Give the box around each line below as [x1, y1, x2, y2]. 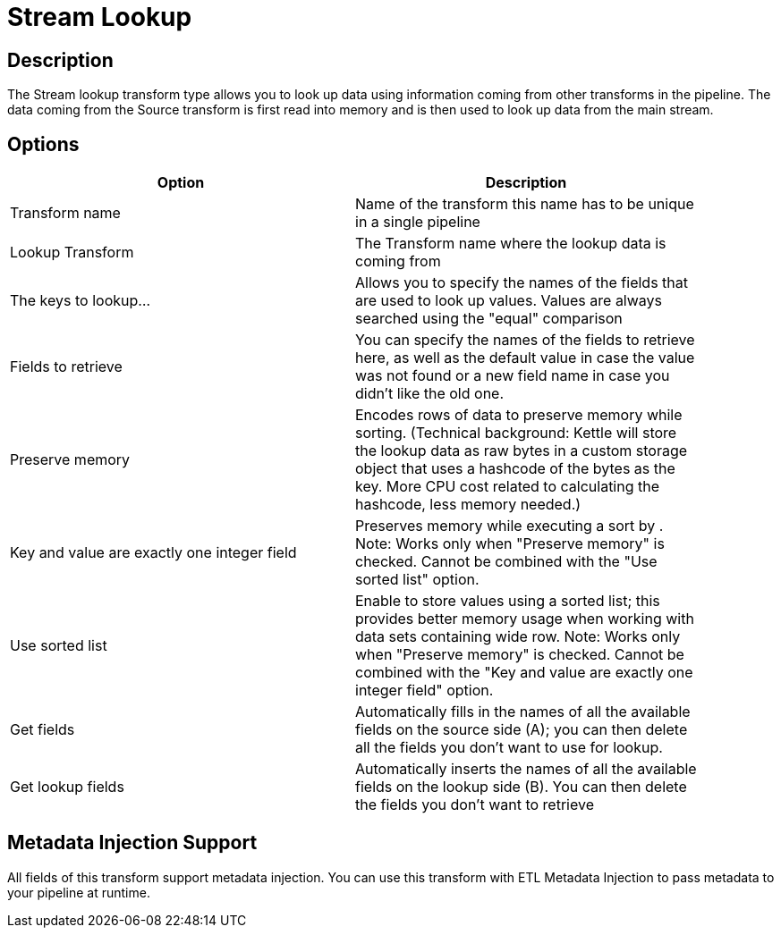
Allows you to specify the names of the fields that [355, 274, 688, 292]
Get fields [10, 720, 75, 739]
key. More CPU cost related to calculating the [355, 477, 660, 496]
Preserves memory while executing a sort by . [355, 517, 664, 535]
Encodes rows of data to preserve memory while [355, 406, 683, 425]
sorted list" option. [355, 570, 480, 589]
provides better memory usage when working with [355, 610, 694, 628]
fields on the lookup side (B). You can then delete [355, 778, 687, 796]
